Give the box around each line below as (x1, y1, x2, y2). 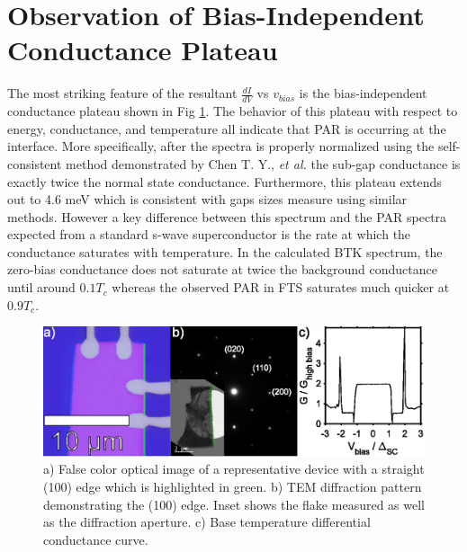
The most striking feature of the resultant (7, 84, 238, 102)
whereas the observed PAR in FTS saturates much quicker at (112, 278, 450, 297)
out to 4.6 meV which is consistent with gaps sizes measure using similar (7, 190, 408, 209)
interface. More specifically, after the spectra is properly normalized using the (7, 137, 435, 156)
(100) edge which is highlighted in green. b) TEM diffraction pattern (43, 476, 422, 495)
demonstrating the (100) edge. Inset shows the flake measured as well (43, 494, 425, 513)
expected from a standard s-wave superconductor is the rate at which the (7, 225, 411, 244)
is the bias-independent (299, 84, 427, 102)
